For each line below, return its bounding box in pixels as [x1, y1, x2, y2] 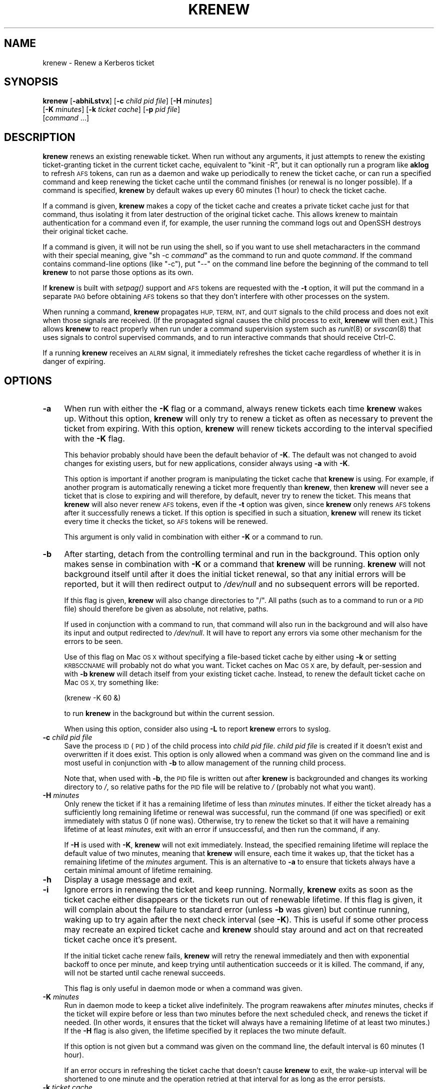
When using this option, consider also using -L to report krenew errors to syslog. [64, 724, 331, 733]
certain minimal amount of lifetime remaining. [64, 866, 213, 875]
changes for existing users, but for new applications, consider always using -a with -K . [64, 459, 350, 468]
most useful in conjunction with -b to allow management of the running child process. [64, 758, 346, 767]
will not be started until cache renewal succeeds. [64, 968, 225, 977]
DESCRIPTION [4, 130, 75, 143]
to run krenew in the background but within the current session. [64, 709, 274, 718]
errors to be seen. [64, 637, 123, 646]
